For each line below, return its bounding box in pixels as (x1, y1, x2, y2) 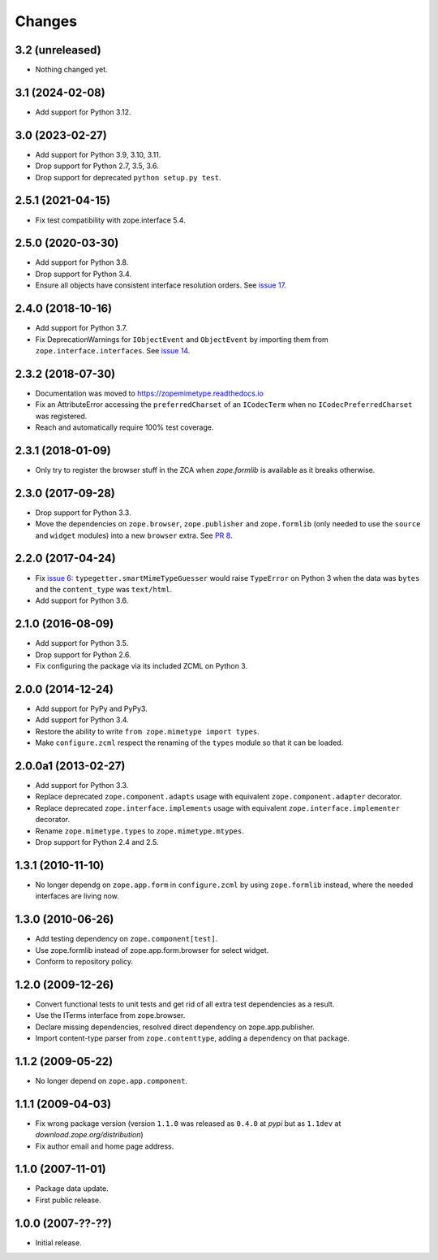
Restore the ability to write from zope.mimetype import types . (35, 726, 260, 736)
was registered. (35, 411, 88, 421)
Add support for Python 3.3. (35, 780, 129, 790)
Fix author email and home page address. (35, 1141, 174, 1151)
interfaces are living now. (35, 891, 119, 901)
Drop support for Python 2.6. (35, 650, 131, 660)
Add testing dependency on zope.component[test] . (35, 934, 218, 944)
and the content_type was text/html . (35, 584, 173, 594)
